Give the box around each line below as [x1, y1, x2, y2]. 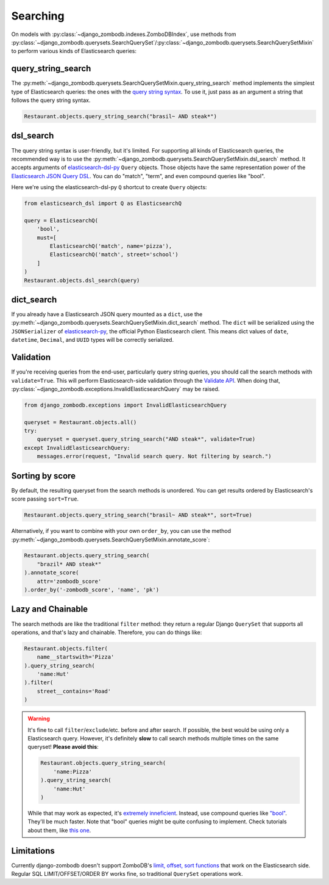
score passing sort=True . [11, 495, 79, 503]
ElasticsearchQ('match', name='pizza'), [49, 243, 172, 250]
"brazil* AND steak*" [37, 560, 102, 568]
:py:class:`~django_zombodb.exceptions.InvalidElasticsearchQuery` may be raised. [11, 385, 220, 392]
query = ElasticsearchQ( [24, 217, 99, 224]
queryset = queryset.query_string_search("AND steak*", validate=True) [37, 436, 256, 442]
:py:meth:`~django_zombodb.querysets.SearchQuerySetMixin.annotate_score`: [11, 536, 210, 543]
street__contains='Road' [37, 687, 111, 695]
